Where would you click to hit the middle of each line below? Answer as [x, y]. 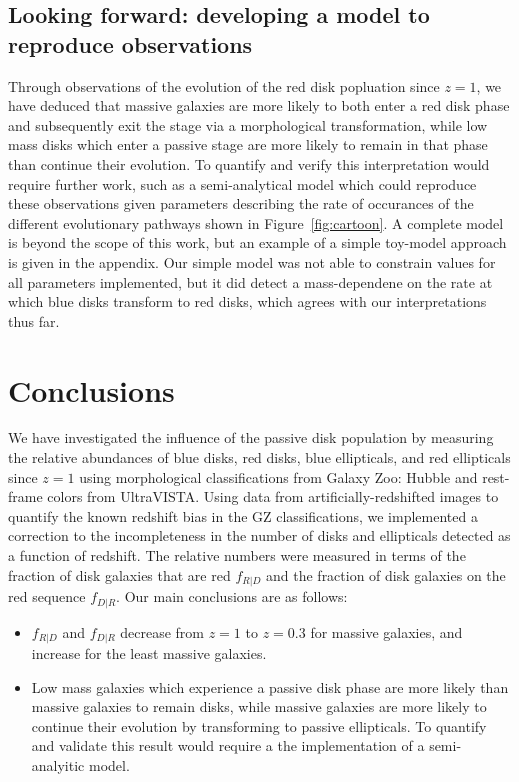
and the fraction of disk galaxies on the [386, 574]
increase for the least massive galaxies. [149, 652]
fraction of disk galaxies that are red [119, 574]
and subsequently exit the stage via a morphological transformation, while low [248, 124]
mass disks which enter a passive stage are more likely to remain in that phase [248, 144]
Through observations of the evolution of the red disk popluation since [224, 85]
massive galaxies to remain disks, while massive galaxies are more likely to [259, 706]
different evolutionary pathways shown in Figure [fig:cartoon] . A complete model [256, 222]
